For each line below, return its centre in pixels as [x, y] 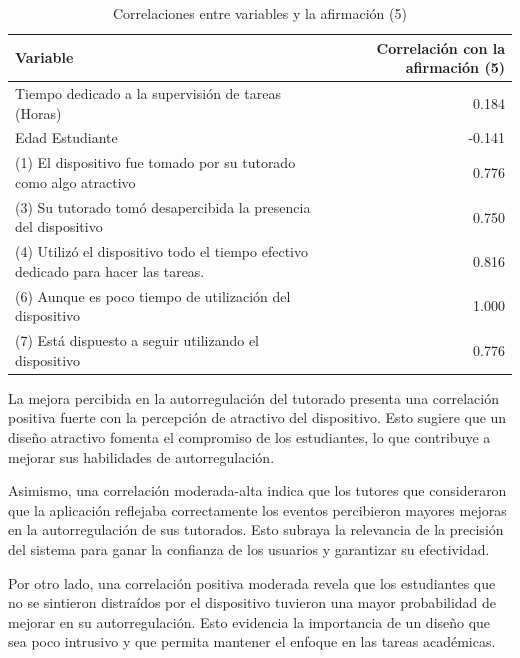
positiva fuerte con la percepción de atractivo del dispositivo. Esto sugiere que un [257, 417]
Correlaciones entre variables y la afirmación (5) [260, 13]
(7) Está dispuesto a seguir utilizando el [137, 340]
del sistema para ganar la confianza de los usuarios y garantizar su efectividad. [249, 548]
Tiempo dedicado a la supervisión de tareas [148, 93]
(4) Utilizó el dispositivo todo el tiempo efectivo [161, 251]
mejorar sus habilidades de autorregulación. [141, 456]
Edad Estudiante [66, 137]
